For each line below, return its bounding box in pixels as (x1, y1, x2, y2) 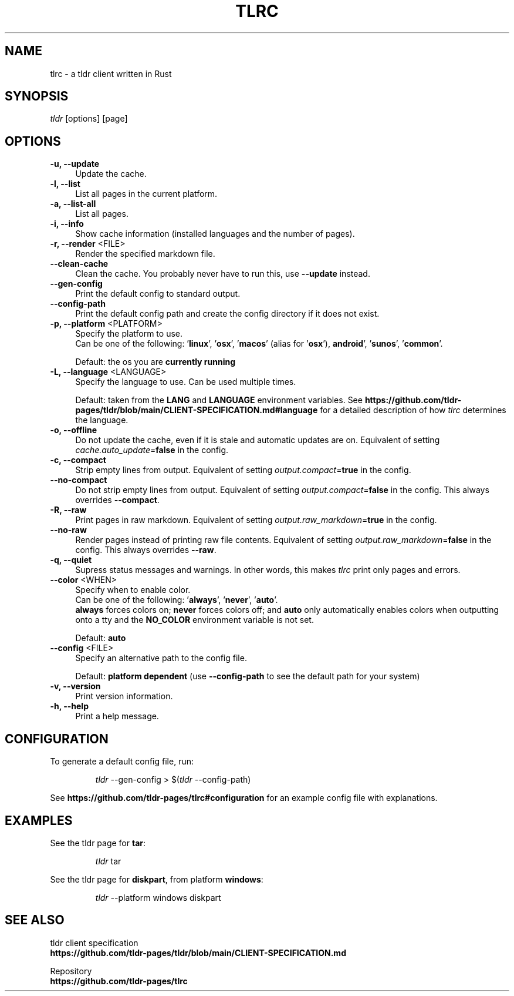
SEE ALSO (5, 913, 65, 928)
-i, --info (50, 219, 84, 229)
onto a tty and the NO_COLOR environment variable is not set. (75, 615, 314, 625)
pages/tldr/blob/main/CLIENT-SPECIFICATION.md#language (75, 405, 318, 415)
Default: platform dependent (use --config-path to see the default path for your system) (75, 671, 420, 682)
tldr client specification (50, 937, 138, 948)
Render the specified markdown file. (75, 249, 215, 259)
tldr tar (95, 856, 121, 866)
